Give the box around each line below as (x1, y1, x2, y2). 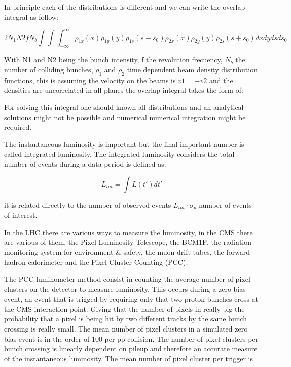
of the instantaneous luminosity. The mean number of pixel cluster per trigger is (4, 353, 253, 363)
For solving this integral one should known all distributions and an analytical (4, 102, 244, 113)
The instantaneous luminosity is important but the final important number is (4, 138, 244, 149)
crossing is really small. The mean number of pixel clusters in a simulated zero (4, 323, 248, 334)
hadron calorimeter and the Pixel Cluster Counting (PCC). (4, 256, 188, 267)
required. (4, 122, 32, 132)
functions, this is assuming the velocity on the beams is (4, 75, 176, 85)
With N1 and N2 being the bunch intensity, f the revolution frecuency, (4, 54, 223, 65)
